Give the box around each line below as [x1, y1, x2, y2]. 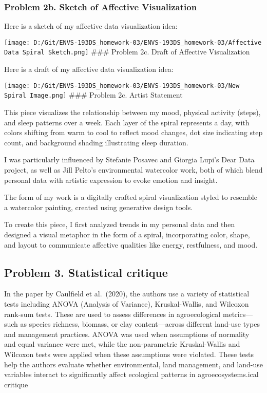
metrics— [222, 308, 253, 319]
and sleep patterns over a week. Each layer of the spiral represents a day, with [4, 117, 250, 127]
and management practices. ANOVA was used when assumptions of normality [4, 328, 250, 339]
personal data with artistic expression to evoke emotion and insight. [4, 174, 218, 185]
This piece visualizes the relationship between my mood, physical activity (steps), [4, 107, 261, 118]
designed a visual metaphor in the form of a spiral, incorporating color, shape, [4, 229, 250, 239]
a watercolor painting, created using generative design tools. [4, 201, 193, 212]
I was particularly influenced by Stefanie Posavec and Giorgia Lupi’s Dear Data [4, 154, 255, 165]
